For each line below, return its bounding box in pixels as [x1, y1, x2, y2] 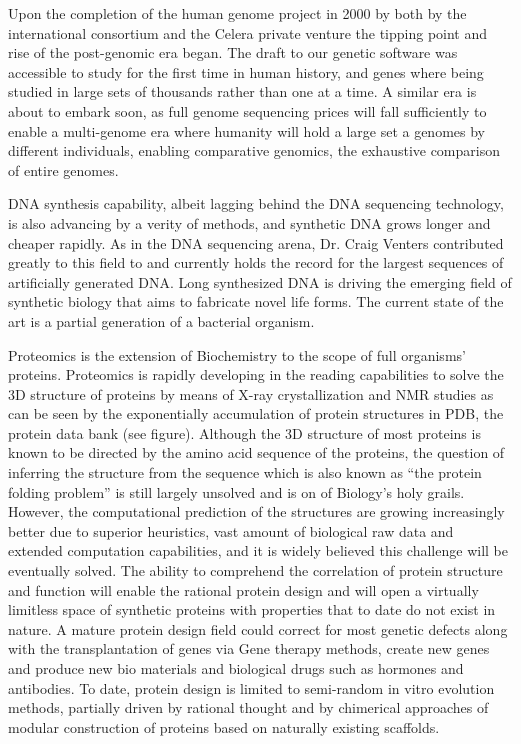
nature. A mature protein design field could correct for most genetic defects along [8, 618, 508, 639]
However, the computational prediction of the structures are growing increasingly [8, 501, 505, 522]
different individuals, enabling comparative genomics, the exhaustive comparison [8, 140, 500, 161]
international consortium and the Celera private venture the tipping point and [8, 22, 488, 43]
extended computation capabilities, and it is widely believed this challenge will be [8, 540, 508, 561]
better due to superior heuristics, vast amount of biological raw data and [8, 520, 454, 541]
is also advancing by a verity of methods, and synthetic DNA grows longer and [8, 212, 491, 233]
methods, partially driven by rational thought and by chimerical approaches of [8, 697, 489, 718]
